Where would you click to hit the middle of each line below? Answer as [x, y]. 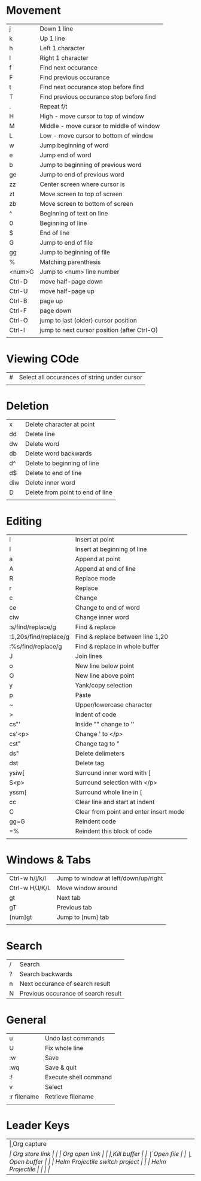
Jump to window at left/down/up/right [110, 878]
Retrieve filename [69, 1097]
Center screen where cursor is [83, 184]
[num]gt [21, 917]
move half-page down [71, 281]
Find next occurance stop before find [92, 87]
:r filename [24, 1097]
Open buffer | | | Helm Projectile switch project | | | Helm [88, 1161]
